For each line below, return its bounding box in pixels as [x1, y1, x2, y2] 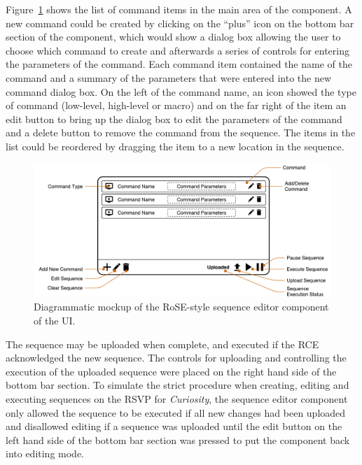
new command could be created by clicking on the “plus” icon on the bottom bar [6, 15, 354, 30]
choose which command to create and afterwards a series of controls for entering [6, 43, 349, 57]
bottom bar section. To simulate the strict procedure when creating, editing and [6, 378, 349, 392]
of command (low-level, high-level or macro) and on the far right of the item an [6, 98, 347, 113]
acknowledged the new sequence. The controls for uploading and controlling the [6, 350, 347, 365]
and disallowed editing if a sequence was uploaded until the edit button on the [6, 419, 342, 434]
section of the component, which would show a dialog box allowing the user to [6, 29, 341, 44]
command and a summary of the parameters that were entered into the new [6, 70, 332, 85]
